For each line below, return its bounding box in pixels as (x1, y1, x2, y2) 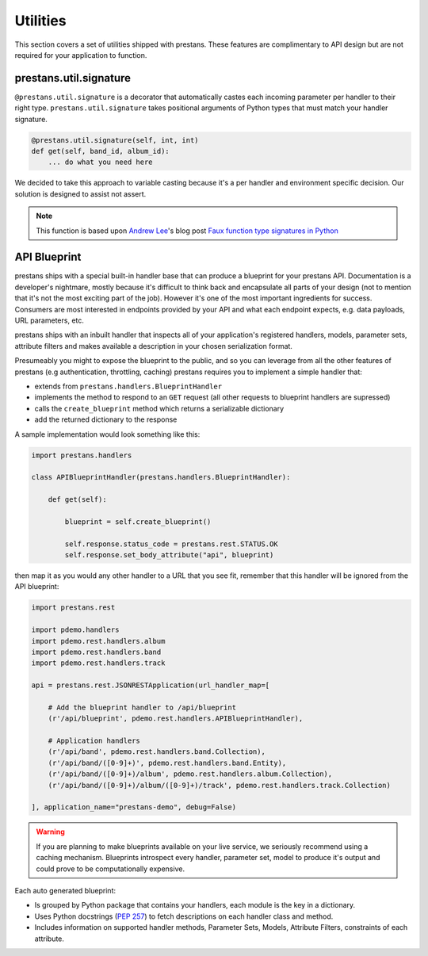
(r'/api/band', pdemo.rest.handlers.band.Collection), (48, 748, 266, 756)
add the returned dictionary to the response (34, 415, 178, 424)
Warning (36, 827, 65, 836)
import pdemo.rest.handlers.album (31, 637, 166, 645)
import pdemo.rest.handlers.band (31, 647, 162, 656)
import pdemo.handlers (31, 625, 120, 634)
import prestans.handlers (31, 450, 132, 460)
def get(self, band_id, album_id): (31, 147, 170, 155)
